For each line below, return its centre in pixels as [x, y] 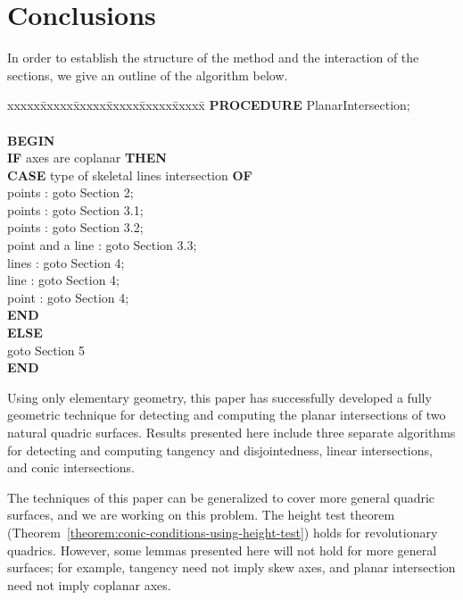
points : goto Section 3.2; [75, 227]
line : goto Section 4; [63, 280]
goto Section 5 [46, 350]
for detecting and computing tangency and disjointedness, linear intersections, [220, 450]
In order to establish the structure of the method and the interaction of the [213, 58]
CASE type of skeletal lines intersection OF [130, 175]
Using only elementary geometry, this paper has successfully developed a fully [219, 397]
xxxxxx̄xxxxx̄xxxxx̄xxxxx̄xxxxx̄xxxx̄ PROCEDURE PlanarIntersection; [209, 105]
